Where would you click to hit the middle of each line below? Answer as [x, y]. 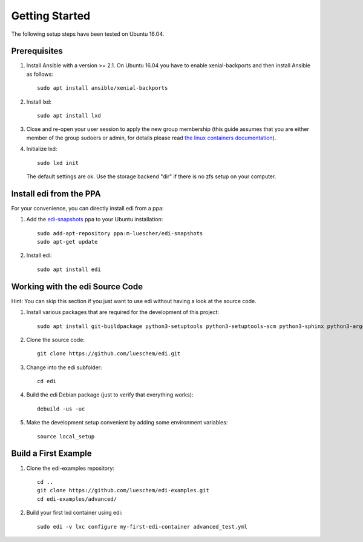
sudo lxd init [58, 163]
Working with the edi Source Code [77, 286]
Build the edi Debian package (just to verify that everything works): [110, 395]
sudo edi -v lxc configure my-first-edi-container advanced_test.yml [142, 527]
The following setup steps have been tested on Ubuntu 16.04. [88, 34]
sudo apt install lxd [69, 116]
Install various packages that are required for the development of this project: [123, 312]
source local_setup [66, 436]
